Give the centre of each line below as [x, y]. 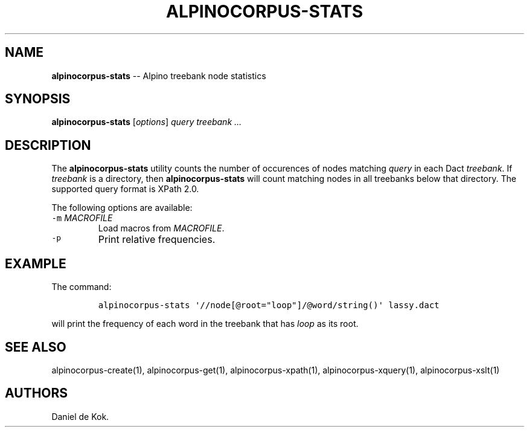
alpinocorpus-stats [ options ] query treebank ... [147, 122]
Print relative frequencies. [157, 240]
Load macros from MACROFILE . [161, 228]
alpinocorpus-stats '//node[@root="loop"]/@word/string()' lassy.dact [269, 305]
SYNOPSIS [38, 99]
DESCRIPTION [48, 145]
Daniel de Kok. [80, 416]
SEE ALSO [36, 347]
